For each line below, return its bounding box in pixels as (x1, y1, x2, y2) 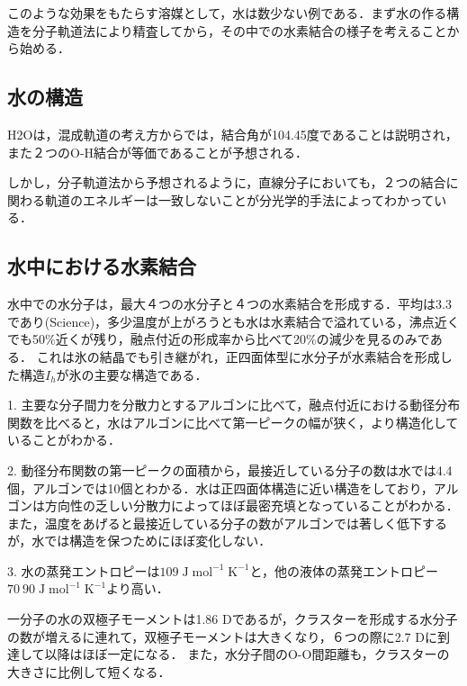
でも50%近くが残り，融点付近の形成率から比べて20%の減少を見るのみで (7, 329, 430, 348)
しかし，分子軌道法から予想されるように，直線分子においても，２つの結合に (7, 173, 459, 192)
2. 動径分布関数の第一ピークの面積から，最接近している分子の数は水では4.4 (7, 460, 453, 479)
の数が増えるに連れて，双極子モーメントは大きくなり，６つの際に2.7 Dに (7, 627, 437, 645)
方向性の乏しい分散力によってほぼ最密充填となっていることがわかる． (44, 496, 459, 515)
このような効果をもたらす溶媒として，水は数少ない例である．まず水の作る (7, 4, 447, 22)
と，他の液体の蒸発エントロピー (249, 561, 438, 580)
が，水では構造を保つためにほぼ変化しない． (7, 531, 272, 550)
